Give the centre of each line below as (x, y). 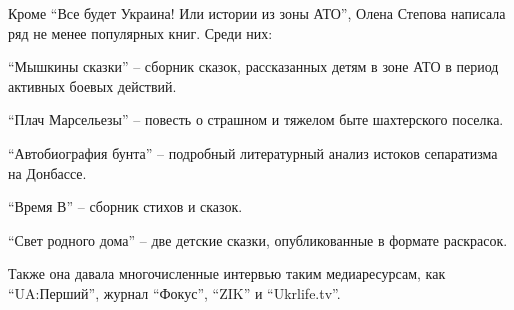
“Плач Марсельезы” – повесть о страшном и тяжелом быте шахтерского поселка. (256, 119)
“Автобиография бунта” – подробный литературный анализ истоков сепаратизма (253, 152)
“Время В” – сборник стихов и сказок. (125, 206)
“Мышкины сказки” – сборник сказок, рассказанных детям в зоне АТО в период (253, 66)
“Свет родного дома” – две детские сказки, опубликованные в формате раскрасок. (258, 239)
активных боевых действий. (92, 85)
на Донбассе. (47, 172)
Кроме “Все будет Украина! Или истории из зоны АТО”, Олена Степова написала (257, 13)
